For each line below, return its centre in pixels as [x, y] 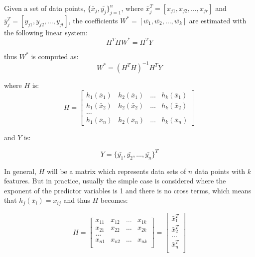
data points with [220, 171]
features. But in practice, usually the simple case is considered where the [115, 181]
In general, [20, 171]
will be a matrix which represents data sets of [116, 171]
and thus [77, 200]
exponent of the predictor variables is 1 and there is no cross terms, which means [128, 190]
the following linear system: [46, 32]
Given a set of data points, [45, 8]
